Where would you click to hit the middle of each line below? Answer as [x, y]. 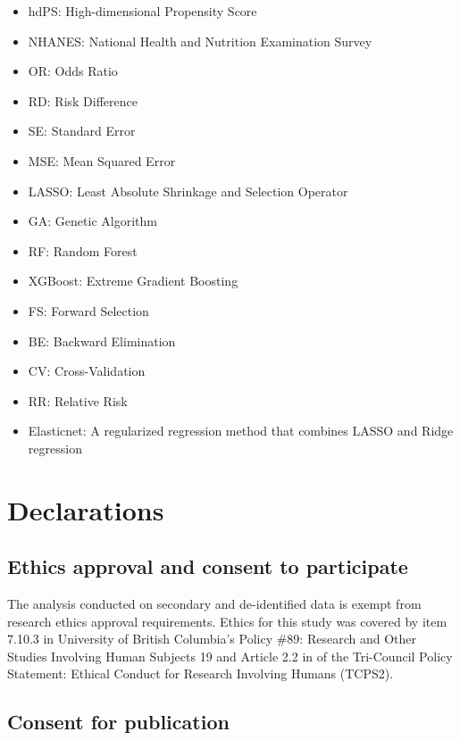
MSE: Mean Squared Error [102, 160]
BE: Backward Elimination [102, 341]
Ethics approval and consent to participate [208, 566]
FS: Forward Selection [88, 310]
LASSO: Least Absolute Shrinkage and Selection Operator [188, 191]
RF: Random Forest [83, 250]
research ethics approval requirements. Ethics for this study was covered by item [227, 621]
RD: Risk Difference [83, 100]
